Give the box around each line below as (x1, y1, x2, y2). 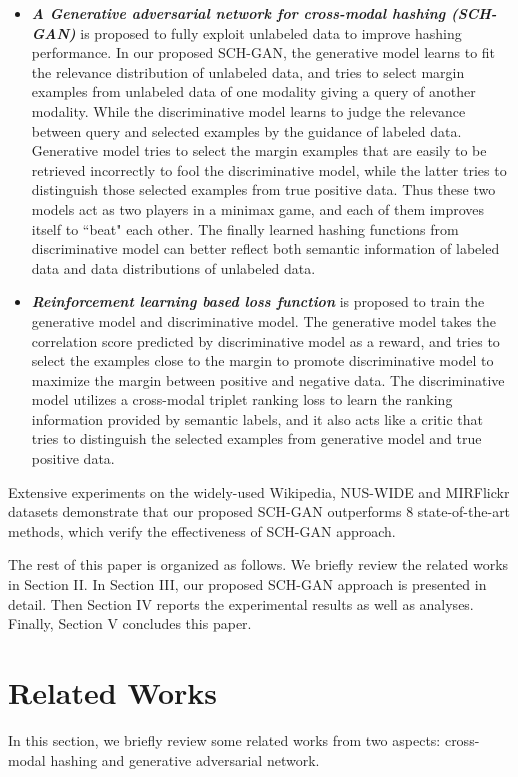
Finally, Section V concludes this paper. (8, 613, 252, 634)
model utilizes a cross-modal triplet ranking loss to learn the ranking (31, 389, 453, 410)
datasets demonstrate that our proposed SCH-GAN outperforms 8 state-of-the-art (8, 501, 511, 522)
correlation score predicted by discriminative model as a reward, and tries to (31, 330, 500, 351)
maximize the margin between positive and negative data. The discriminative (31, 369, 505, 390)
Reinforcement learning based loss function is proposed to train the (31, 291, 485, 312)
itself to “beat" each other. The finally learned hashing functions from (31, 218, 459, 239)
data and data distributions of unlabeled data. (31, 257, 316, 278)
